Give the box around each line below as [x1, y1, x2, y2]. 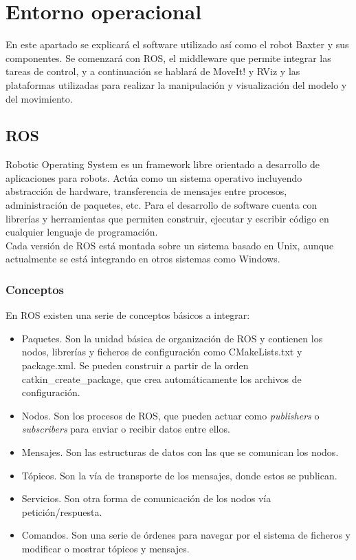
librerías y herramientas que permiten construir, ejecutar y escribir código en [5, 211, 329, 225]
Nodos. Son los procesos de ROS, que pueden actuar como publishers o [21, 408, 320, 422]
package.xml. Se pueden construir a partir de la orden [21, 358, 249, 373]
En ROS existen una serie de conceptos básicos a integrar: [5, 308, 250, 322]
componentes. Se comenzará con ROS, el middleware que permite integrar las [5, 50, 331, 65]
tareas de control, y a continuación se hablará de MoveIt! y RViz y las [5, 64, 300, 79]
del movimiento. [5, 91, 73, 105]
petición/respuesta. [21, 504, 102, 519]
